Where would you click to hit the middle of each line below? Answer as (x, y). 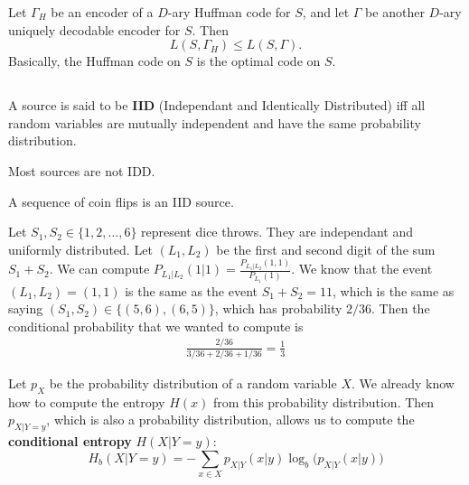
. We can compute (99, 269)
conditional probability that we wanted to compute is (156, 326)
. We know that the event (362, 269)
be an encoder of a (102, 12)
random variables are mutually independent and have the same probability (215, 122)
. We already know (403, 383)
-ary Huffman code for (229, 12)
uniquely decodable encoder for (94, 29)
